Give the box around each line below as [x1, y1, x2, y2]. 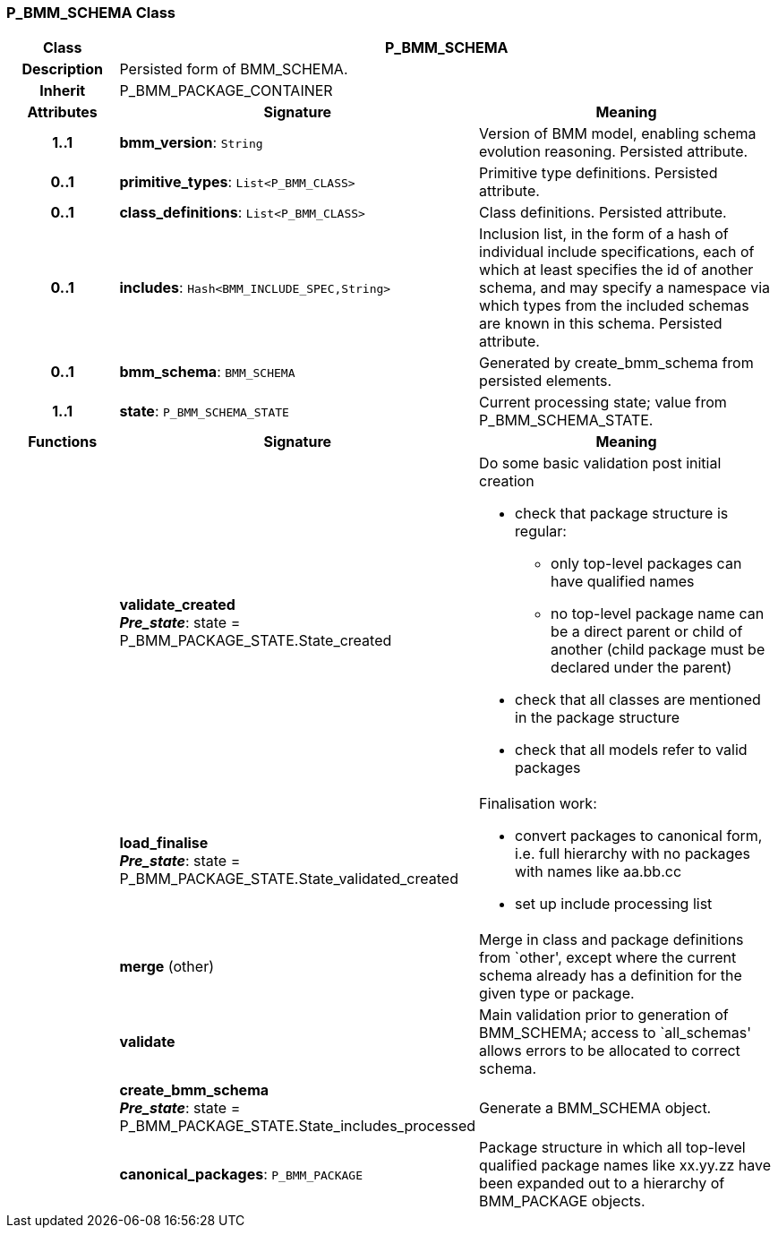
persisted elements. [479, 372, 612, 390]
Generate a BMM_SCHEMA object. [479, 1099, 712, 1118]
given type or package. [479, 984, 635, 1003]
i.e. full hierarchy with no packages [515, 845, 751, 863]
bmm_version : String [119, 133, 263, 152]
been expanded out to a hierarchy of [479, 1174, 725, 1193]
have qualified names [551, 572, 695, 591]
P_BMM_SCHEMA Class [6, 4, 175, 21]
